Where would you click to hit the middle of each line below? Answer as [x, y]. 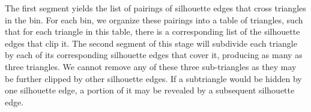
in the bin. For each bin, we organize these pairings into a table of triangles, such [154, 19]
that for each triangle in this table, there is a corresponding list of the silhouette [152, 31]
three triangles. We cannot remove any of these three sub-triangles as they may [151, 66]
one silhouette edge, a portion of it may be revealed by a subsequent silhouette [150, 90]
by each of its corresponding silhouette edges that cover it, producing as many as [154, 55]
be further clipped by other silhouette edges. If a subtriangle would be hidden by [153, 78]
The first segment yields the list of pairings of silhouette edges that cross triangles [155, 8]
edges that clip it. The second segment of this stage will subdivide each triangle [151, 43]
